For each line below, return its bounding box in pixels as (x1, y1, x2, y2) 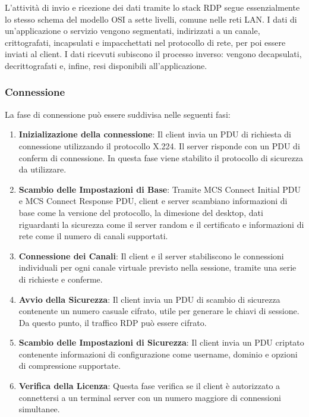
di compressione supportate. (18, 359, 121, 372)
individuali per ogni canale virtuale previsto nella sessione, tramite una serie (18, 261, 297, 274)
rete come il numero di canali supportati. (18, 230, 168, 242)
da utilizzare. (18, 163, 67, 175)
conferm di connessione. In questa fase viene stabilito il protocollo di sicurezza (18, 151, 303, 164)
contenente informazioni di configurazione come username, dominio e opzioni (18, 347, 298, 360)
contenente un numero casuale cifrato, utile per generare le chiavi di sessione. (18, 305, 299, 317)
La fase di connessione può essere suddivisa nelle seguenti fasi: (5, 108, 231, 120)
